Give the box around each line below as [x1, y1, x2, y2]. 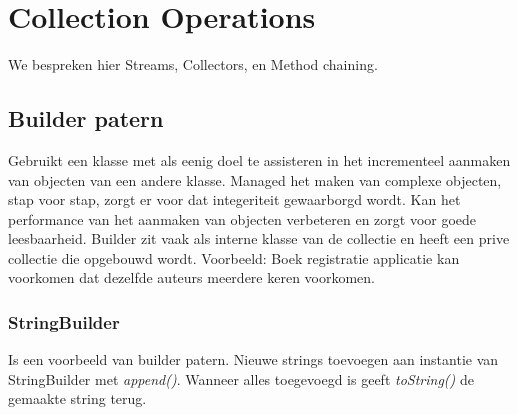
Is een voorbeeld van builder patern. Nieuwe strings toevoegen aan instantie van [8, 349, 499, 370]
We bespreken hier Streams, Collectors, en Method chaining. [8, 54, 378, 75]
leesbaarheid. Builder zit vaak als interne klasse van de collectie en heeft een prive [8, 228, 510, 249]
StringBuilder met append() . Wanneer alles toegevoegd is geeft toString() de [8, 368, 474, 389]
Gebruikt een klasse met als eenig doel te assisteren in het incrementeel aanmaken [8, 149, 511, 170]
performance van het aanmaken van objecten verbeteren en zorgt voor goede [8, 208, 477, 229]
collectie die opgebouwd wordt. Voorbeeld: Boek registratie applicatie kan [8, 247, 460, 268]
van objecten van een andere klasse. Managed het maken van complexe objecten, [8, 169, 502, 190]
